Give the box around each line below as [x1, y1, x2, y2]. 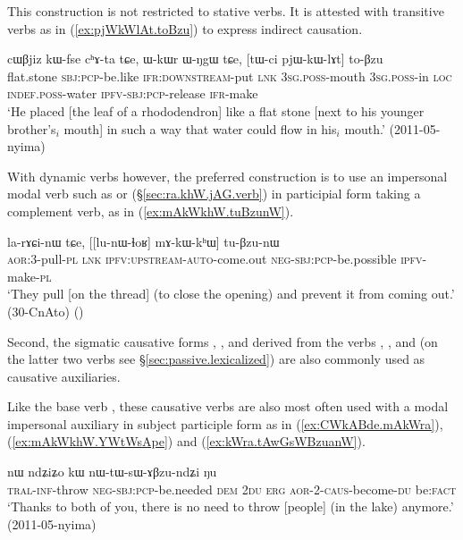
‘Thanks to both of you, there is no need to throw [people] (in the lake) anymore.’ [7, 497, 454, 516]
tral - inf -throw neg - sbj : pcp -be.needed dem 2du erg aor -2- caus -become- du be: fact [7, 479, 457, 498]
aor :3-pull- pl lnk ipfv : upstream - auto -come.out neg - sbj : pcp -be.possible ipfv [7, 249, 423, 268]
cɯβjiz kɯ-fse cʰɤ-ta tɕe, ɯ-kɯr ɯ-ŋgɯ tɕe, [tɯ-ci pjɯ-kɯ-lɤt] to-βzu [7, 49, 383, 68]
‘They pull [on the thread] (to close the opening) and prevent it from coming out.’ [7, 284, 455, 303]
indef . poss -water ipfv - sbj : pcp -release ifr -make [7, 84, 258, 103]
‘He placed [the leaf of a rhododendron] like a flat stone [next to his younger [7, 101, 425, 120]
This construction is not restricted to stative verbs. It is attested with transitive [7, 2, 444, 20]
